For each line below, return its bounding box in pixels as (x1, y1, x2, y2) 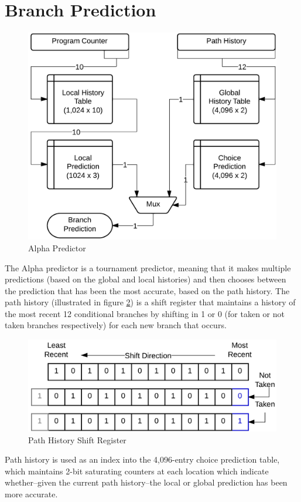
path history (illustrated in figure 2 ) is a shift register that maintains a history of (5, 296, 296, 308)
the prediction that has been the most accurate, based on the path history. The (5, 284, 290, 297)
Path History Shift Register (28, 433, 126, 446)
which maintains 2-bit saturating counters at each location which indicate (5, 464, 269, 477)
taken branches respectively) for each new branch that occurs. (5, 319, 227, 331)
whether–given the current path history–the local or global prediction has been (5, 476, 288, 488)
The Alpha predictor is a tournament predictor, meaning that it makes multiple (5, 261, 291, 274)
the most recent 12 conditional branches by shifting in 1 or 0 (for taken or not (5, 307, 285, 319)
